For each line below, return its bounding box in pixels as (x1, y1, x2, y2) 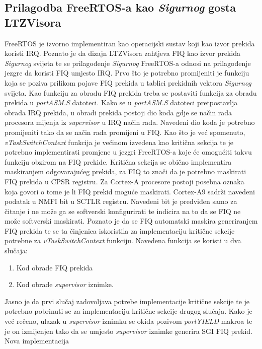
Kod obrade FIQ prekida (16, 262, 93, 272)
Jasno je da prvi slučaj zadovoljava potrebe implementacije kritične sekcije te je (5, 296, 250, 306)
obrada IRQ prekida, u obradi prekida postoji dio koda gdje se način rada (5, 107, 232, 117)
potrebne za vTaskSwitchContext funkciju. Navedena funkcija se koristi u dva (5, 235, 241, 246)
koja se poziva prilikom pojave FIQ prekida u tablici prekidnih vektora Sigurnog (5, 77, 251, 88)
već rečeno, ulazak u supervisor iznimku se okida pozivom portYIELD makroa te (5, 316, 252, 326)
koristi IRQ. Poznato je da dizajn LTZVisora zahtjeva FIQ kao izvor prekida (5, 48, 240, 58)
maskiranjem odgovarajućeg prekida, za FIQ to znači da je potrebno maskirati (5, 166, 246, 177)
